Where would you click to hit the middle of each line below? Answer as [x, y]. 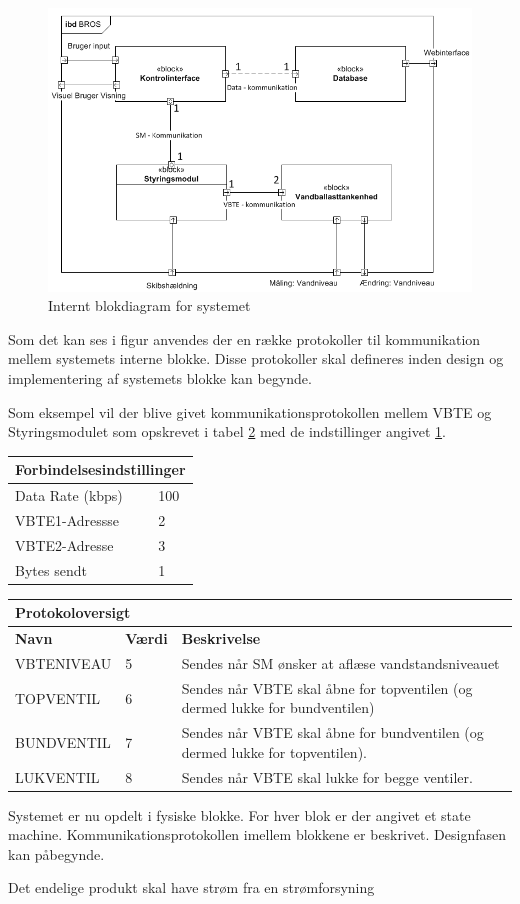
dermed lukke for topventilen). [274, 751]
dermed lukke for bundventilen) [278, 707]
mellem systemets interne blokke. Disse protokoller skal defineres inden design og [256, 358]
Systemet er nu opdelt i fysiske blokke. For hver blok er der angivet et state [239, 814]
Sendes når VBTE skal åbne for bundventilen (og [332, 732]
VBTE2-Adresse [64, 544]
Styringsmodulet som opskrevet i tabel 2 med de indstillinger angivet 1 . [227, 431]
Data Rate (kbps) [69, 495]
